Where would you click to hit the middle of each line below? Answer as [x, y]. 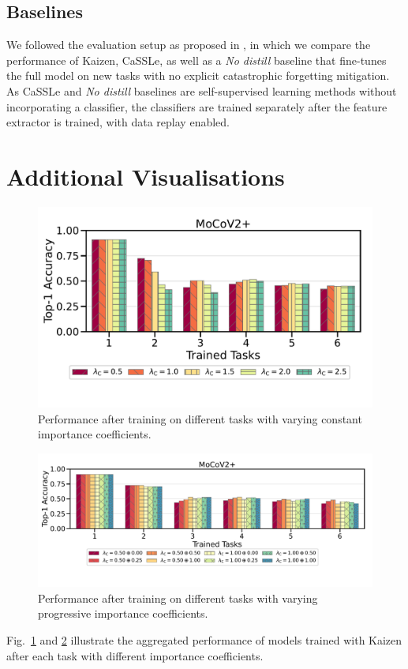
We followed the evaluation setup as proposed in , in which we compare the [189, 45]
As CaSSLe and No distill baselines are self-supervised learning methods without [202, 90]
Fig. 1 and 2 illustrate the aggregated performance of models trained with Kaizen [204, 640]
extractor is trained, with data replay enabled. [118, 122]
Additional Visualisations [146, 176]
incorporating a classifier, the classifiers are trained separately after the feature [197, 106]
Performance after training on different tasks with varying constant [200, 418]
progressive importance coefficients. [123, 613]
